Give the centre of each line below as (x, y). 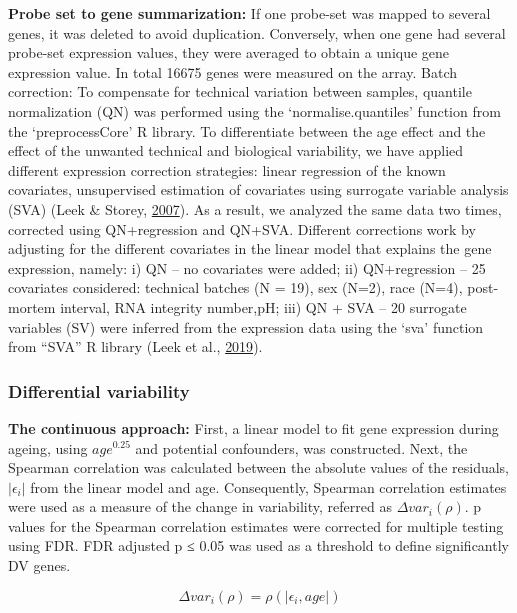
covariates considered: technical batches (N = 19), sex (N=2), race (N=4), (235, 287)
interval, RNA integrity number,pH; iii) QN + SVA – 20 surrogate (263, 306)
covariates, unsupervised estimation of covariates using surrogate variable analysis (258, 189)
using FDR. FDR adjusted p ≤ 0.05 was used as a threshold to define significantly (258, 545)
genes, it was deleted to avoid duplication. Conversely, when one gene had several (257, 32)
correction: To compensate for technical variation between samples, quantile (240, 91)
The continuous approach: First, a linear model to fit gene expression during (253, 427)
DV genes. (39, 565)
